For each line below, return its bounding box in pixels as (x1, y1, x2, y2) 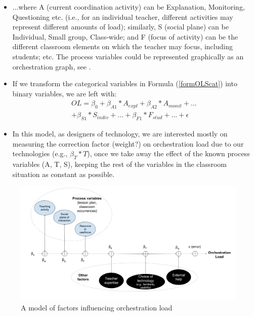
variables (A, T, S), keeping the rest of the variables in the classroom (12, 158, 227, 169)
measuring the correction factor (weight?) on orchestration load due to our (12, 138, 244, 149)
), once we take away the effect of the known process (87, 148, 250, 159)
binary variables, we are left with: (12, 88, 117, 98)
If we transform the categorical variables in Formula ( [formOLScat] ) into (12, 78, 237, 89)
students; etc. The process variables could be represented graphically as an (12, 51, 244, 61)
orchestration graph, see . (12, 61, 91, 72)
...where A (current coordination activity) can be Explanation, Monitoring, (12, 2, 245, 12)
